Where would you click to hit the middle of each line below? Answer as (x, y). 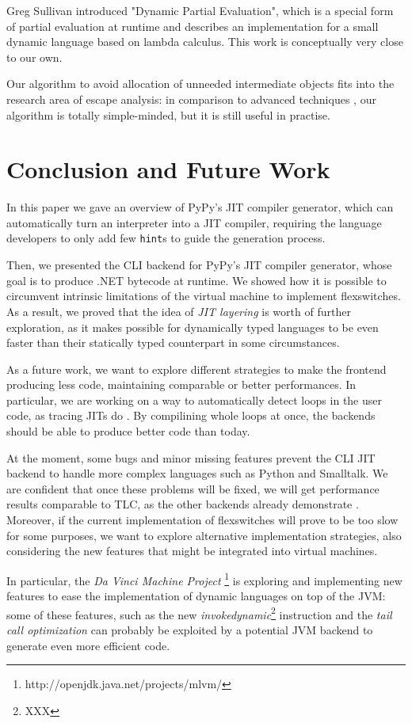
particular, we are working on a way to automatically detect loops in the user (194, 400)
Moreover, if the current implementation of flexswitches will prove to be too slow (202, 520)
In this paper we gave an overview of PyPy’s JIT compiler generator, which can (200, 207)
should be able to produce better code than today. (128, 431)
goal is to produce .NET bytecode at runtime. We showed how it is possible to (196, 280)
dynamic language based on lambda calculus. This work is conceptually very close (205, 42)
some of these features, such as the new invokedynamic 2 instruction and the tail (199, 613)
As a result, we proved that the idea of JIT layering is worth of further (179, 311)
